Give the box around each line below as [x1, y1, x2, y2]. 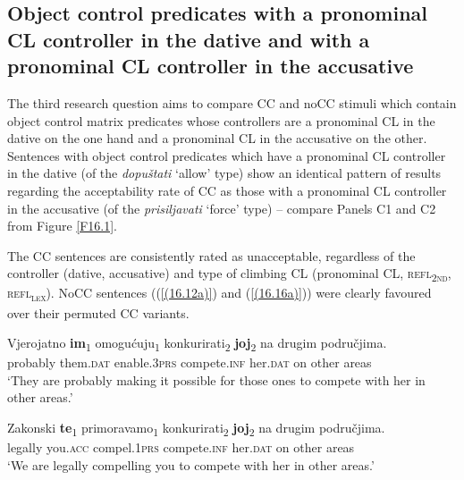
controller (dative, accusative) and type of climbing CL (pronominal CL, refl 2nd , [7, 264, 451, 285]
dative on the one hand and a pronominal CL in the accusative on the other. [7, 129, 427, 147]
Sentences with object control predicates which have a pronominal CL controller [7, 146, 446, 164]
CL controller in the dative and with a [7, 25, 370, 53]
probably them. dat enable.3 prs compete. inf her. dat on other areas [7, 353, 372, 372]
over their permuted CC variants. [7, 303, 190, 322]
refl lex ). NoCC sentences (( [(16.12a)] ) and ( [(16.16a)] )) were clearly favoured [7, 283, 432, 305]
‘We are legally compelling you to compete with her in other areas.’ [7, 455, 375, 474]
